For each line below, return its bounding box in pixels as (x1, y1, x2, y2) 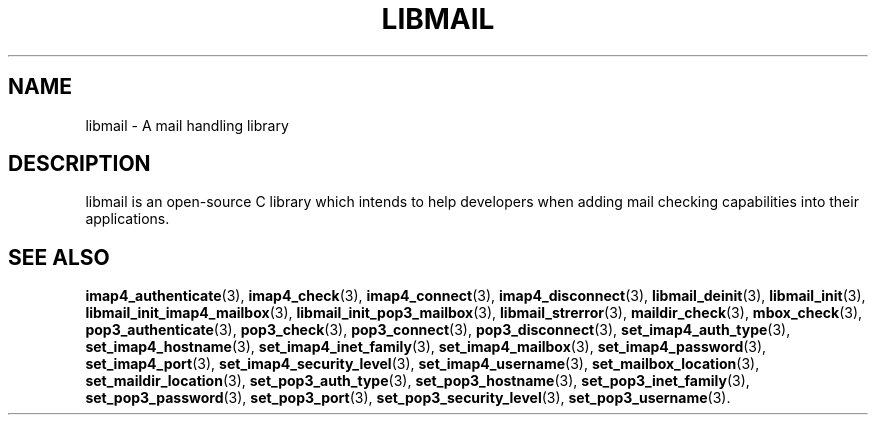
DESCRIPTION (8, 151, 151, 177)
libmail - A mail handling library (85, 116, 289, 134)
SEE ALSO (8, 244, 110, 270)
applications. (85, 210, 170, 228)
